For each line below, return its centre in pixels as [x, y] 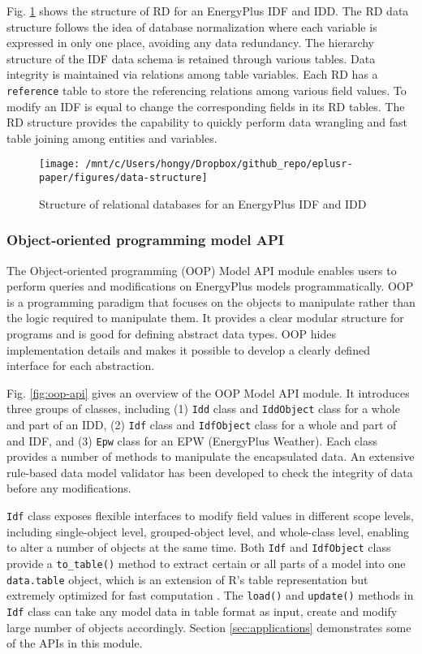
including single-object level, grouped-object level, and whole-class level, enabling [208, 531]
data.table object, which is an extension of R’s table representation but [187, 579]
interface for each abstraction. [81, 366]
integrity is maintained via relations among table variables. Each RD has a [192, 74]
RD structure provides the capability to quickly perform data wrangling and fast [207, 122]
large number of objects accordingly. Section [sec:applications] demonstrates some [209, 627]
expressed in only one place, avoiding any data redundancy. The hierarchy [191, 43]
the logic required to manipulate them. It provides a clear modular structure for [205, 318]
